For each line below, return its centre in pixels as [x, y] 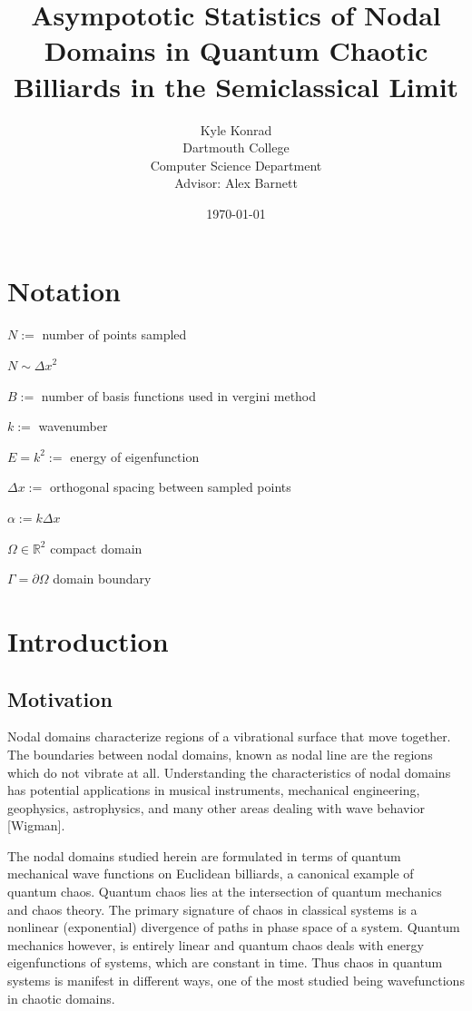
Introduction [88, 640]
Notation [64, 291]
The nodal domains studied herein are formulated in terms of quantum [204, 855]
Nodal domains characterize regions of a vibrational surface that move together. [229, 736]
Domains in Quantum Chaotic [236, 50]
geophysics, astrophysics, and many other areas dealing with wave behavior [216, 807]
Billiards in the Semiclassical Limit [236, 86]
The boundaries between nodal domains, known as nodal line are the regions [220, 754]
